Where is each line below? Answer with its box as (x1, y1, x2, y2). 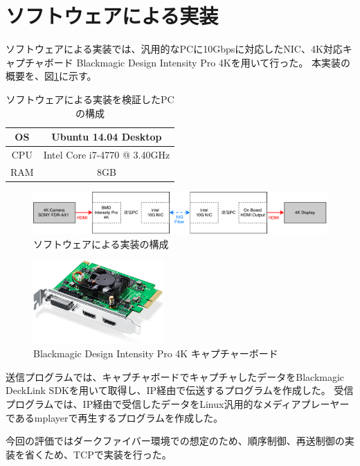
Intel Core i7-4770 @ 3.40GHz (43, 147, 170, 161)
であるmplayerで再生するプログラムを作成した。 (6, 410, 224, 424)
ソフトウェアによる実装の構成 (33, 236, 169, 251)
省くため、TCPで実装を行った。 (24, 447, 172, 461)
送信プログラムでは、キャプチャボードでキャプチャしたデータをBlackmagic (6, 369, 345, 384)
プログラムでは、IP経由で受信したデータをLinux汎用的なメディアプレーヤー (6, 397, 350, 411)
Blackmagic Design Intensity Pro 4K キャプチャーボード (33, 346, 278, 361)
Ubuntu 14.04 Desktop (51, 129, 162, 144)
